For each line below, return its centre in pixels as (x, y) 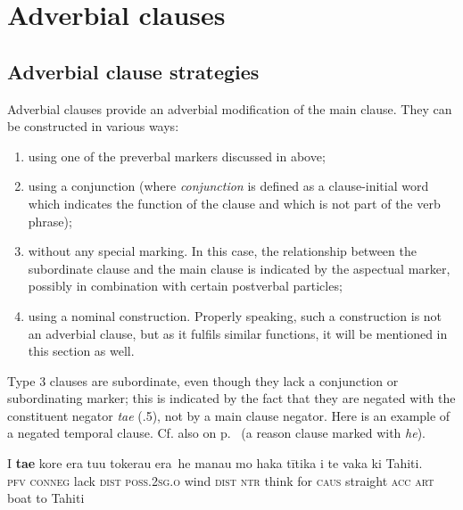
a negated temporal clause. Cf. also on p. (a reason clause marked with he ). (217, 433)
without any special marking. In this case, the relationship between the (222, 251)
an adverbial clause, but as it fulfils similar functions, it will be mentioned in (238, 333)
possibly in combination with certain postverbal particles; (185, 286)
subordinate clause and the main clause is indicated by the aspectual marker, (239, 268)
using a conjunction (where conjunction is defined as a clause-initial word (228, 186)
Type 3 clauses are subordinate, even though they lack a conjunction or (203, 380)
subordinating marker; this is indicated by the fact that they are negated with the (231, 398)
